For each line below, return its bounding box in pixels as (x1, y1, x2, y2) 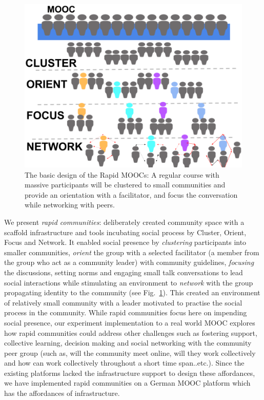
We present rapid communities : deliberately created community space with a (4, 216, 245, 227)
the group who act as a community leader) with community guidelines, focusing (4, 257, 254, 268)
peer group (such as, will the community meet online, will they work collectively (4, 347, 256, 358)
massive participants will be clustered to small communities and (25, 179, 226, 190)
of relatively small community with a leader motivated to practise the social (4, 297, 242, 308)
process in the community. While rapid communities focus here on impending (4, 307, 247, 318)
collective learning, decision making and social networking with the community (4, 337, 252, 348)
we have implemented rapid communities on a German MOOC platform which (4, 377, 251, 388)
